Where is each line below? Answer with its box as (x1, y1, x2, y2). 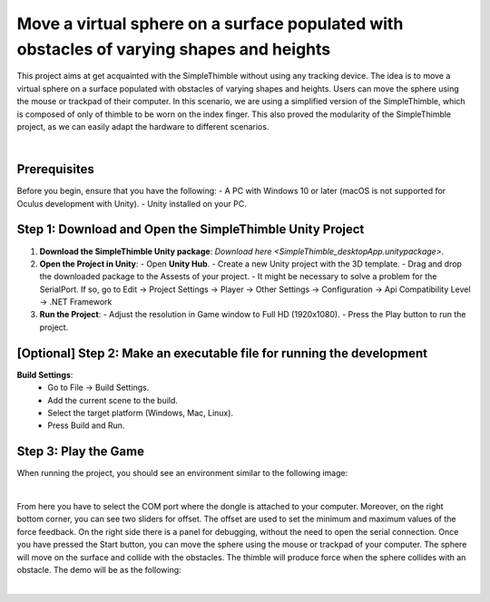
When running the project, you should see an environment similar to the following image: (16, 468, 348, 479)
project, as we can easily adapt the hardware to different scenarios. (16, 121, 269, 131)
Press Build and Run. (47, 420, 125, 431)
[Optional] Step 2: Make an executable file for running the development (16, 345, 428, 361)
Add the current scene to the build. (47, 394, 179, 405)
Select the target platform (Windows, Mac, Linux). (47, 407, 234, 418)
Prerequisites (16, 161, 94, 177)
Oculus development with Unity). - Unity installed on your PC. (16, 198, 247, 209)
